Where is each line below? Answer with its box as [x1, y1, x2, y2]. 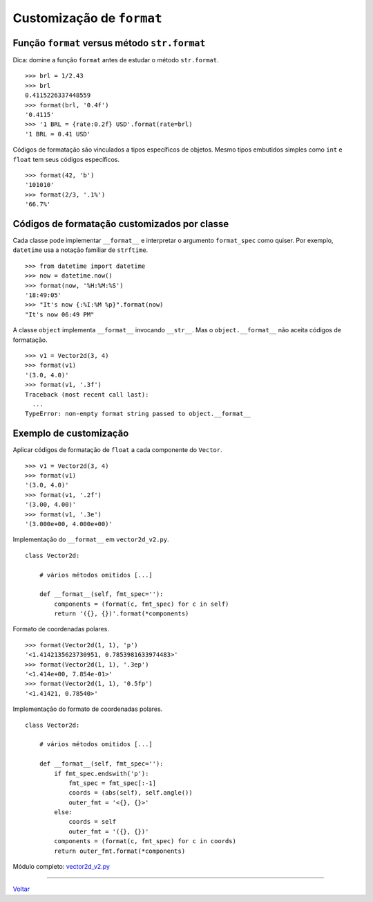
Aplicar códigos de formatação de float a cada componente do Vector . [12, 446, 222, 454]
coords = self [68, 818, 117, 826]
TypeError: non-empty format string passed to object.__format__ [25, 410, 251, 418]
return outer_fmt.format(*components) [54, 847, 186, 855]
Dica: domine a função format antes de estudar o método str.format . [12, 56, 219, 64]
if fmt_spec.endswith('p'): [54, 769, 149, 777]
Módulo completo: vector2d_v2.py [12, 863, 111, 871]
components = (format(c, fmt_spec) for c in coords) [54, 838, 236, 845]
